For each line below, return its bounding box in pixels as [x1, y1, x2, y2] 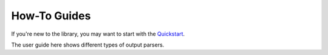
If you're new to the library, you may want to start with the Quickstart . [11, 30, 185, 37]
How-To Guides [11, 9, 91, 22]
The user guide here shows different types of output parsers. [11, 41, 165, 48]
